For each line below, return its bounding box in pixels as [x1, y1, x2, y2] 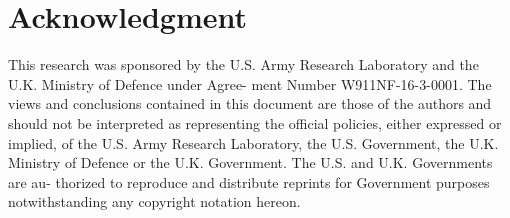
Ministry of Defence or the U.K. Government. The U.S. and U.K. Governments [8, 152, 493, 173]
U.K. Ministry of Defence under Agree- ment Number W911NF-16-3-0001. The [8, 73, 492, 94]
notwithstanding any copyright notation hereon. [8, 191, 301, 212]
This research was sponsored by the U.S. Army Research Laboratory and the [8, 54, 479, 75]
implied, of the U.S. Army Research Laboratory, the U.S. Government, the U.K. [8, 132, 499, 153]
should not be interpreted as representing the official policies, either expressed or [8, 112, 502, 133]
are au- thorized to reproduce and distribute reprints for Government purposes [8, 171, 490, 192]
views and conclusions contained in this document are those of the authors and [8, 93, 492, 114]
